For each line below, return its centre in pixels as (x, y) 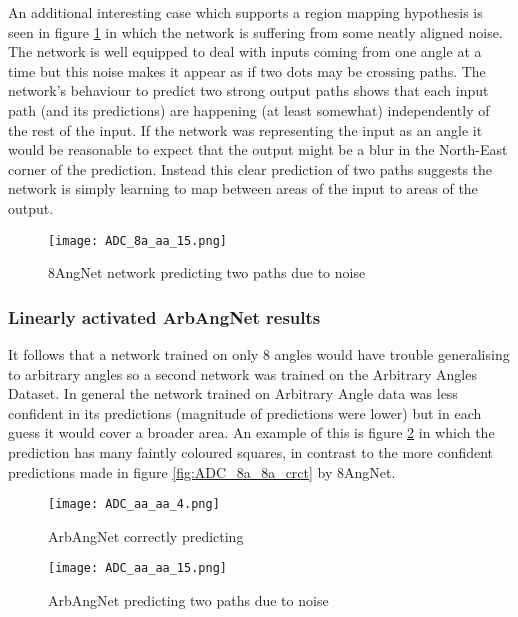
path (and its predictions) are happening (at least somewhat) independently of (249, 109)
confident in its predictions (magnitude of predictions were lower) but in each (245, 412)
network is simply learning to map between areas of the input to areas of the (243, 188)
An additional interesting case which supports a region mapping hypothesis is (245, 12)
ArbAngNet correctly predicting (146, 535)
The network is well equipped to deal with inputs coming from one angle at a (245, 51)
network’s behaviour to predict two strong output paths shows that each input (248, 90)
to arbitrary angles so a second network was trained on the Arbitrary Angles (242, 373)
